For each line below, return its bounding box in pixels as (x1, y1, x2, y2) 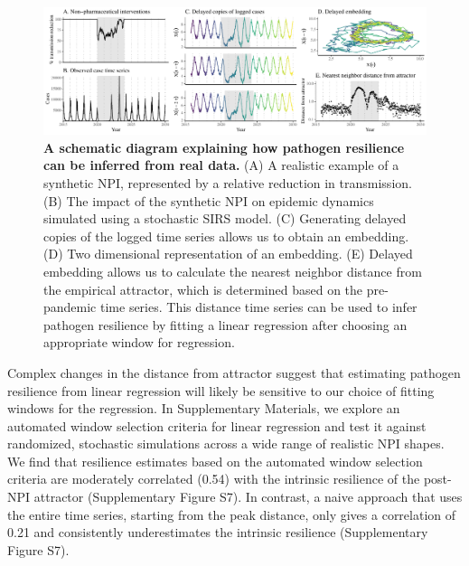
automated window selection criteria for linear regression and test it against (7, 416, 427, 435)
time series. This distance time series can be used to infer (99, 297, 417, 316)
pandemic (43, 297, 97, 316)
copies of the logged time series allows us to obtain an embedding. (43, 226, 409, 245)
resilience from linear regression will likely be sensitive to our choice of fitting (7, 381, 435, 400)
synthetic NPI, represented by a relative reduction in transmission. (43, 173, 412, 192)
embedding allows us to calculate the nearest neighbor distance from (43, 261, 422, 280)
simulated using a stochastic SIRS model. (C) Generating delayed (43, 209, 407, 228)
